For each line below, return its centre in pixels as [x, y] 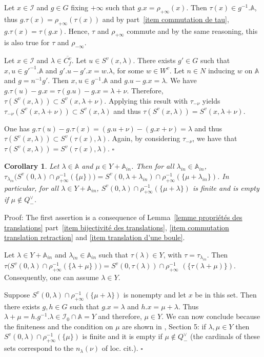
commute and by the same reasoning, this [192, 31]
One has [17, 128]
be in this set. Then [226, 294]
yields [211, 100]
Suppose [17, 294]
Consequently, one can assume [52, 277]
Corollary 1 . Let [32, 166]
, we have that [215, 138]
